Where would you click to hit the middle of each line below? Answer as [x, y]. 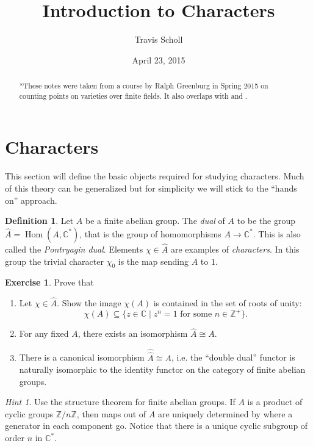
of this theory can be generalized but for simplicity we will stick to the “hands [151, 188]
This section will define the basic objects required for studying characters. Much [155, 176]
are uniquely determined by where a [225, 413]
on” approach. [31, 200]
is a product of [275, 402]
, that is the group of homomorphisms [150, 233]
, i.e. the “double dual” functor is [233, 357]
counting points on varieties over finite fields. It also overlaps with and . [133, 95]
